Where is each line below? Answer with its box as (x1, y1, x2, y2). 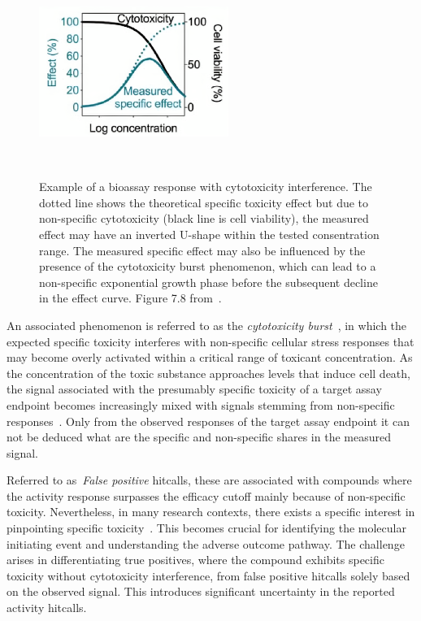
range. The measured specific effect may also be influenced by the (39, 241, 366, 258)
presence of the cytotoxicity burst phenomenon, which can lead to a (39, 258, 376, 275)
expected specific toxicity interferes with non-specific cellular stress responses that (7, 332, 414, 350)
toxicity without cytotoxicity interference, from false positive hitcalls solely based (7, 567, 410, 584)
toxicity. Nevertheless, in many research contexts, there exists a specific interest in (7, 503, 415, 520)
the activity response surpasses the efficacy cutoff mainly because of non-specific (7, 487, 406, 504)
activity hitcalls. (7, 599, 87, 616)
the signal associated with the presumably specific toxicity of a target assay (7, 380, 382, 397)
